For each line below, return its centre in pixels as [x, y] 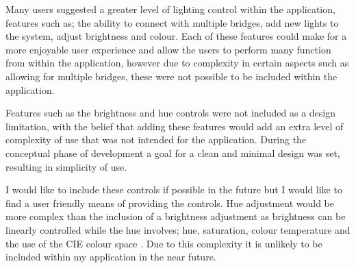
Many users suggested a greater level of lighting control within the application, [170, 9]
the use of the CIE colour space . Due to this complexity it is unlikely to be [164, 243]
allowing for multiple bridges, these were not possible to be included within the [171, 76]
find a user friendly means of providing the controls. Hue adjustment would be [170, 203]
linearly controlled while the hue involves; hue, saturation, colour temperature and [178, 229]
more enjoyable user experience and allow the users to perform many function [168, 49]
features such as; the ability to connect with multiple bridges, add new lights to [172, 22]
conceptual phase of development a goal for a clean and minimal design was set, [173, 153]
